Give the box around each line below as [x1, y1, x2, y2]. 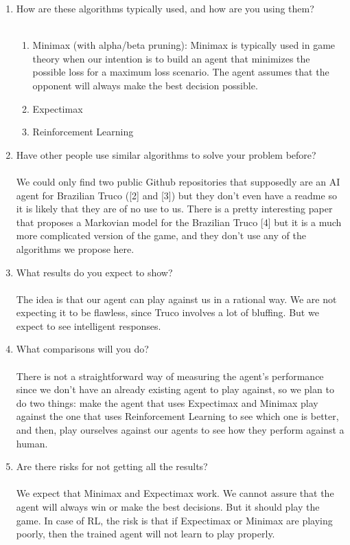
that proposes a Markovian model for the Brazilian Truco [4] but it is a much [16, 214, 342, 229]
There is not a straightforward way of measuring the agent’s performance [16, 368, 324, 383]
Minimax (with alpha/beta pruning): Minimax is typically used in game [32, 38, 336, 52]
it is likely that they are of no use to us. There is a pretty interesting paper [16, 201, 333, 216]
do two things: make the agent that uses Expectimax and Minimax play [16, 395, 318, 410]
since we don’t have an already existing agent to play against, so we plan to [16, 382, 334, 397]
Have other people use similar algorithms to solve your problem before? [16, 147, 316, 162]
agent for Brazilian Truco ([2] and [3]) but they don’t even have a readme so [16, 188, 337, 202]
